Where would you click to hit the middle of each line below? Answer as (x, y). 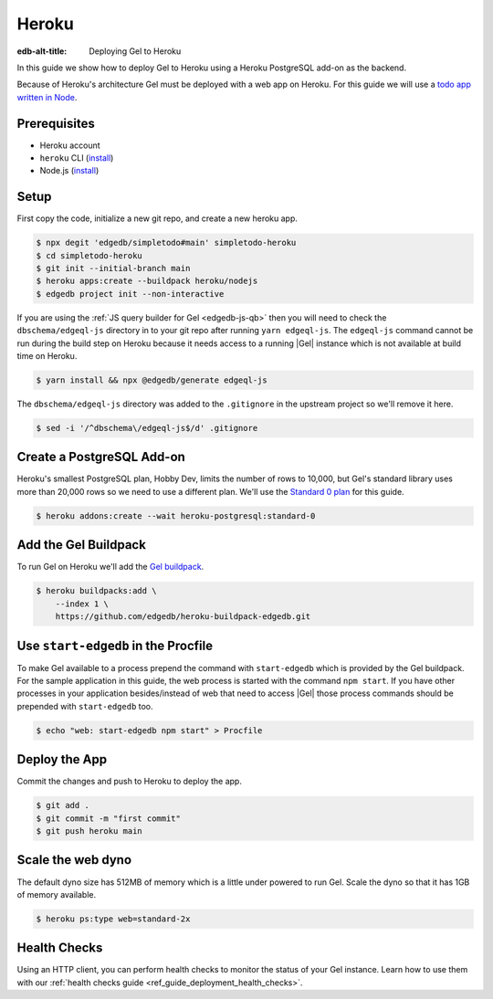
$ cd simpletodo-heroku (89, 255)
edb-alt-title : (42, 51)
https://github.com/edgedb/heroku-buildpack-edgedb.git (183, 617)
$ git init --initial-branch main (113, 268)
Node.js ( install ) (69, 171)
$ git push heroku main (89, 831)
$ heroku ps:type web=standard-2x (113, 919)
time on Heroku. (47, 356)
